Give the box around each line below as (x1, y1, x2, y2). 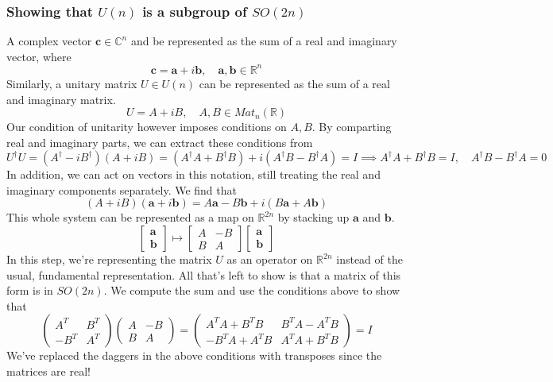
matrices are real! (6, 363, 91, 380)
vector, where (6, 48, 72, 64)
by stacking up (277, 209, 350, 226)
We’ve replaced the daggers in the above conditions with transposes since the (6, 347, 382, 364)
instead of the (336, 251, 403, 268)
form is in (6, 282, 53, 299)
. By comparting (311, 118, 392, 135)
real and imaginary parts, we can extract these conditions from (6, 133, 313, 150)
